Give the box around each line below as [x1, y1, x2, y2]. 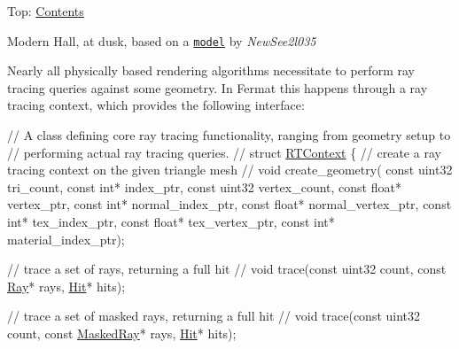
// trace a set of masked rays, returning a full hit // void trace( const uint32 [7, 306, 421, 325]
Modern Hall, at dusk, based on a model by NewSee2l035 [7, 31, 316, 50]
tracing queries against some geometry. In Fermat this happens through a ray [7, 78, 428, 97]
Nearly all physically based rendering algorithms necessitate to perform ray [7, 61, 415, 80]
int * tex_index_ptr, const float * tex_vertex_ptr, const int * [7, 213, 335, 230]
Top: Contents [7, 2, 84, 19]
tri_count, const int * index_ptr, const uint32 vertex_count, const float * [7, 177, 401, 196]
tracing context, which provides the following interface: [7, 96, 305, 114]
